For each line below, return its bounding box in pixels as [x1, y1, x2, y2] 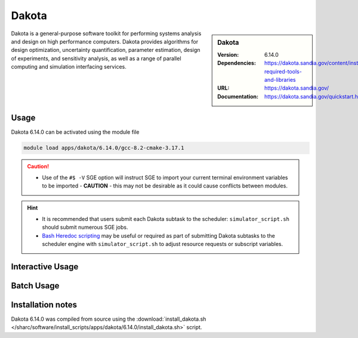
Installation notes [11, 299, 78, 310]
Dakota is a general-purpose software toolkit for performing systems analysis [11, 30, 202, 37]
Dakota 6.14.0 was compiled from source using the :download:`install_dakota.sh [11, 315, 206, 322]
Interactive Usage [11, 262, 79, 272]
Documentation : [217, 93, 259, 100]
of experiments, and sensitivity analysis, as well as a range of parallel [11, 54, 181, 62]
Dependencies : [217, 60, 257, 67]
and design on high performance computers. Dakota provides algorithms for [11, 38, 199, 45]
